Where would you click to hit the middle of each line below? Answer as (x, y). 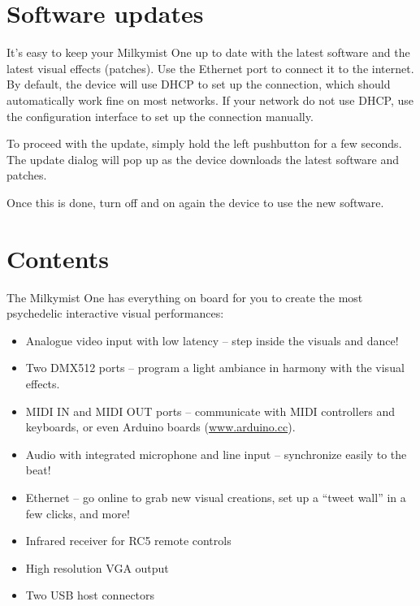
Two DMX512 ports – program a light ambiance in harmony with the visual (215, 368)
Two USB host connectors (90, 595)
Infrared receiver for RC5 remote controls (128, 541)
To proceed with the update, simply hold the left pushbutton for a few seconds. (204, 143)
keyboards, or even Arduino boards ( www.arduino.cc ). (160, 427)
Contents (58, 258)
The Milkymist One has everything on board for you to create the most (185, 297)
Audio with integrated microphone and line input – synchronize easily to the (216, 454)
